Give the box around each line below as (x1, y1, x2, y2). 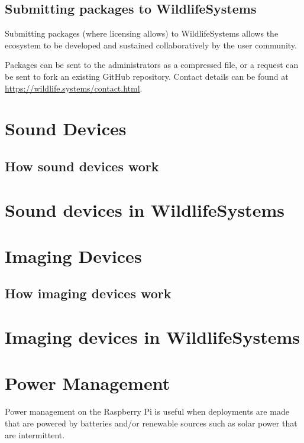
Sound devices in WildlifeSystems (5, 197, 284, 221)
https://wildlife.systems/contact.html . (5, 82, 143, 94)
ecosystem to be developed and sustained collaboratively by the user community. (5, 38, 297, 51)
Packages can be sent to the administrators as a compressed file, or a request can (5, 58, 299, 71)
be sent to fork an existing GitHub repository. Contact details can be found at (5, 70, 289, 82)
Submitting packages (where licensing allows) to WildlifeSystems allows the (5, 27, 279, 40)
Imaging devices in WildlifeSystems (5, 325, 300, 349)
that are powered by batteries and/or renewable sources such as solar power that (5, 416, 297, 429)
